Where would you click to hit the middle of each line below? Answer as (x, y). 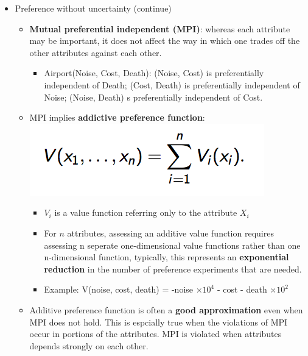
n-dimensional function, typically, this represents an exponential (166, 257)
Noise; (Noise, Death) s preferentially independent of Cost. (153, 97)
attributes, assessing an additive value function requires (170, 233)
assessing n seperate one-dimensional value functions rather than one (172, 245)
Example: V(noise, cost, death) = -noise (119, 289)
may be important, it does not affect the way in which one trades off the (165, 41)
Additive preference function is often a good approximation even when (166, 309)
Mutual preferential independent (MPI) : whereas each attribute (160, 28)
